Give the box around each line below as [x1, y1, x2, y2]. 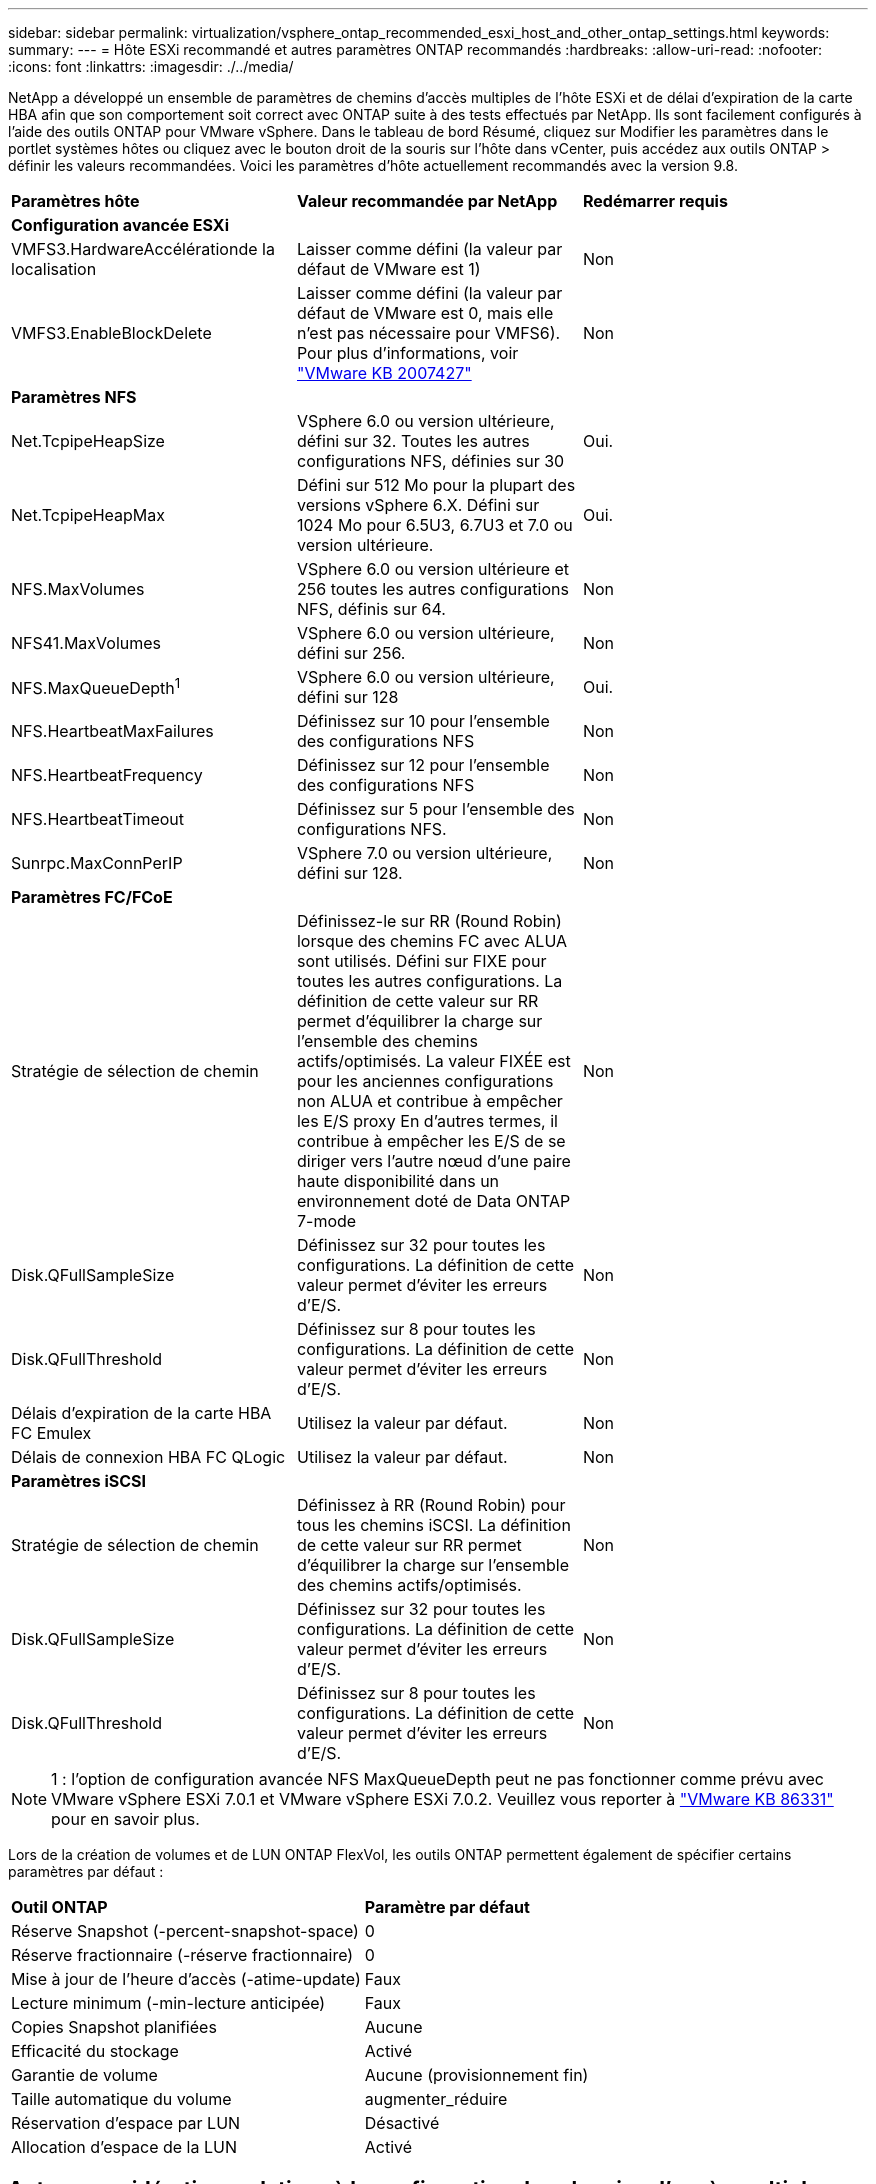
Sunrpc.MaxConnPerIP [11, 853, 183, 873]
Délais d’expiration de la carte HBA [11, 1403, 272, 1423]
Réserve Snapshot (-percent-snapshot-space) [11, 1921, 359, 1941]
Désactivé [364, 2113, 440, 2133]
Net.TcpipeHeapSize [11, 431, 165, 451]
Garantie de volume [11, 2065, 158, 2085]
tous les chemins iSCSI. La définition [296, 1515, 571, 1535]
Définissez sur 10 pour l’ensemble [296, 711, 550, 731]
